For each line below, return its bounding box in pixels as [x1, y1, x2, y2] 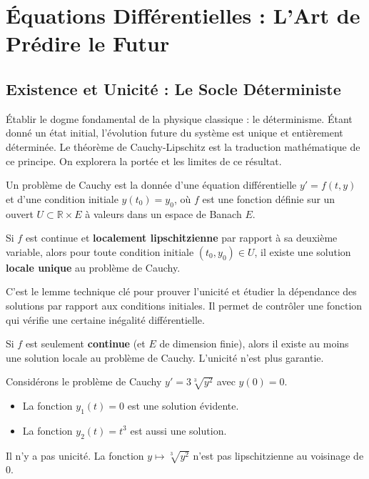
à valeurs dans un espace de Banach [85, 206, 242, 221]
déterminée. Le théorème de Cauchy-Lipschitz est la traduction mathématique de [6, 139, 360, 154]
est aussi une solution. [130, 423, 227, 438]
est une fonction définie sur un [202, 191, 335, 206]
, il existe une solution [254, 244, 351, 259]
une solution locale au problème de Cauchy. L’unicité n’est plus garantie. [6, 350, 324, 365]
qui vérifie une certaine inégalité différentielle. [6, 312, 205, 327]
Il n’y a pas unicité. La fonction [6, 448, 144, 463]
